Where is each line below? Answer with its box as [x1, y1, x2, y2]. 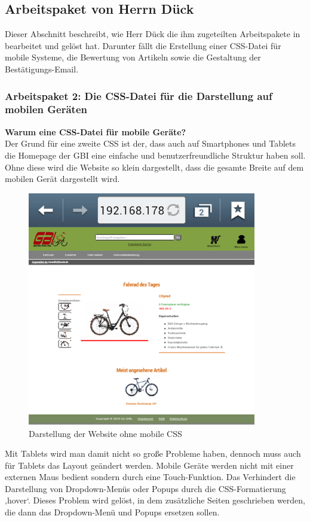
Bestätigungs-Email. [5, 62, 79, 75]
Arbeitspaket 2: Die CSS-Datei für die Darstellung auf [5, 88, 272, 103]
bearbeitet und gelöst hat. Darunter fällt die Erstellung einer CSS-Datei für [5, 39, 281, 51]
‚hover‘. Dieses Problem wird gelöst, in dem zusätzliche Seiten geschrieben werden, [5, 494, 305, 506]
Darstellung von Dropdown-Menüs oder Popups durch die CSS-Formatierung [5, 482, 286, 494]
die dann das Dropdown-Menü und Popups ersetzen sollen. [5, 506, 220, 518]
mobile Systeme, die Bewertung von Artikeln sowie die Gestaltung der [5, 51, 261, 63]
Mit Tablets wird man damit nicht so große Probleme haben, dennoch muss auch [5, 447, 301, 460]
